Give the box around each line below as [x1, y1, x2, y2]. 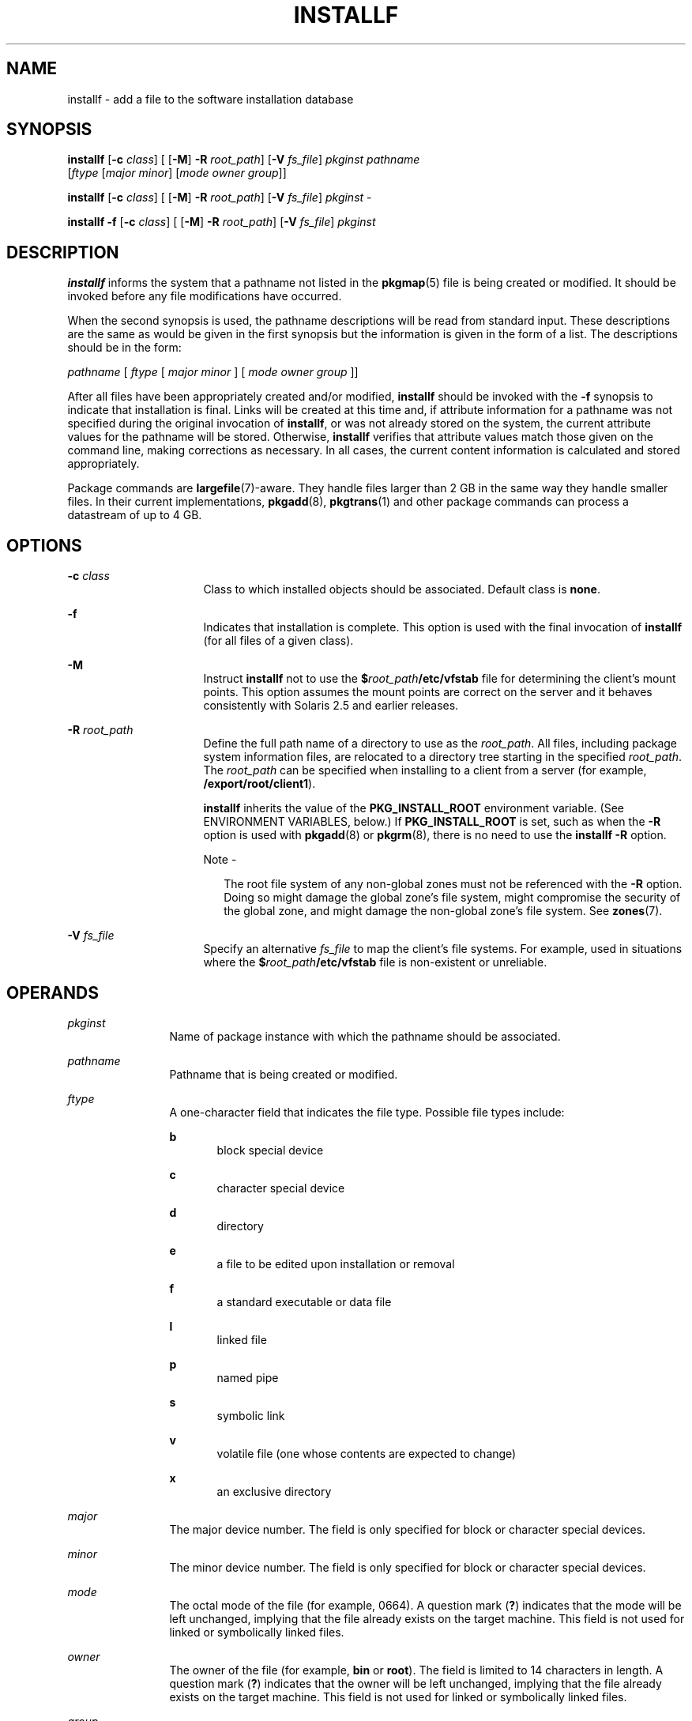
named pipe [216, 1370, 279, 1384]
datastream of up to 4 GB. [67, 508, 202, 522]
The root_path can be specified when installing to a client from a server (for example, [203, 763, 647, 778]
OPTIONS [6, 535, 82, 555]
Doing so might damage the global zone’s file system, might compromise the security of [224, 891, 681, 905]
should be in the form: [67, 341, 182, 355]
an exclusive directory [216, 1484, 332, 1498]
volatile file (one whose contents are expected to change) [216, 1446, 517, 1460]
